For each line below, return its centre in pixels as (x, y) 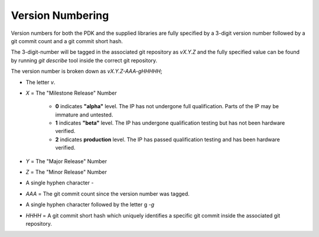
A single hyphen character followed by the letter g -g (90, 204)
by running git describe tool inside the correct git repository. (84, 60)
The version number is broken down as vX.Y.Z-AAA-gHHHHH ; (87, 72)
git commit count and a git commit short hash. (67, 41)
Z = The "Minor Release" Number (66, 172)
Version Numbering (60, 15)
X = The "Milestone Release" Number (71, 93)
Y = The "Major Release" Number (66, 161)
